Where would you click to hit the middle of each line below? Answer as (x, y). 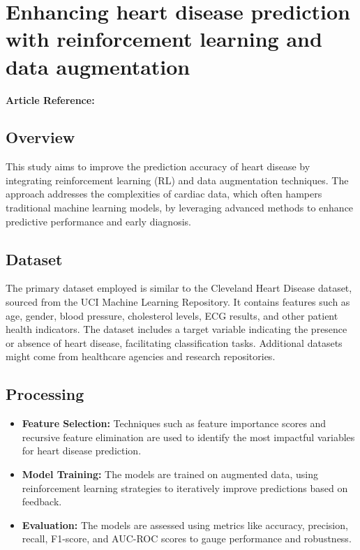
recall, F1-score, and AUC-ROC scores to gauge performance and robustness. (187, 538)
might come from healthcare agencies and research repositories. (141, 356)
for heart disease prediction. (82, 451)
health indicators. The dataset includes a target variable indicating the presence (177, 329)
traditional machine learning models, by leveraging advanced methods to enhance (180, 208)
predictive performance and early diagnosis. (98, 221)
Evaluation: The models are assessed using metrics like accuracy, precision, (185, 525)
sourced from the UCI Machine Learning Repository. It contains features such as (178, 302)
